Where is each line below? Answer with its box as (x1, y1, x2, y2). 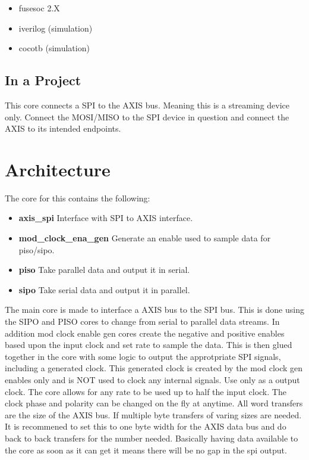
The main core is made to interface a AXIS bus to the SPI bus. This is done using (5, 303, 304, 316)
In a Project (5, 71, 81, 89)
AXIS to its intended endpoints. (5, 122, 121, 135)
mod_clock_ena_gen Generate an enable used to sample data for (18, 232, 271, 244)
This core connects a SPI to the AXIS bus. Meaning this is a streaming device (5, 98, 290, 111)
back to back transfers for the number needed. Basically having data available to (5, 431, 298, 444)
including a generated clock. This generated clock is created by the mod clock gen (5, 362, 303, 374)
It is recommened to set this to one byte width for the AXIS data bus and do (5, 420, 286, 433)
